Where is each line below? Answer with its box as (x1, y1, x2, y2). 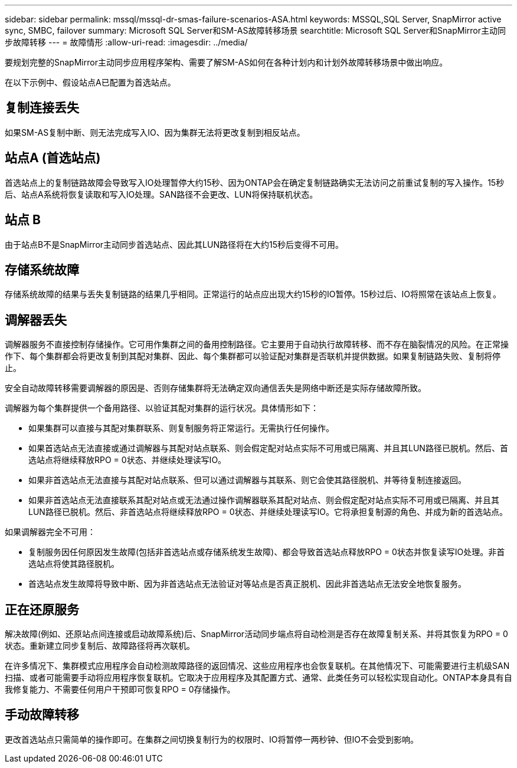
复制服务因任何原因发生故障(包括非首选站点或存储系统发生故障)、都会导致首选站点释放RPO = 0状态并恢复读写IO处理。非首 (28, 547, 505, 557)
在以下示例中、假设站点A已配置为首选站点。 (5, 77, 176, 87)
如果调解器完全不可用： (5, 527, 96, 537)
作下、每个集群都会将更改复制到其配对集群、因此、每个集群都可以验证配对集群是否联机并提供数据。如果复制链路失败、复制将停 (5, 351, 500, 362)
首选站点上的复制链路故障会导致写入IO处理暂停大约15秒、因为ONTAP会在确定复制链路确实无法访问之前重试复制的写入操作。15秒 (5, 177, 505, 188)
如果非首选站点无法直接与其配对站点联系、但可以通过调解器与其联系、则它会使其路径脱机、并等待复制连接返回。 (28, 475, 466, 485)
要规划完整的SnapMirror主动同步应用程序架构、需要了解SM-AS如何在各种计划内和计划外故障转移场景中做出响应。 (5, 57, 448, 67)
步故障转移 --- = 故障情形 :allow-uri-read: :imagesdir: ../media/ (5, 37, 248, 47)
